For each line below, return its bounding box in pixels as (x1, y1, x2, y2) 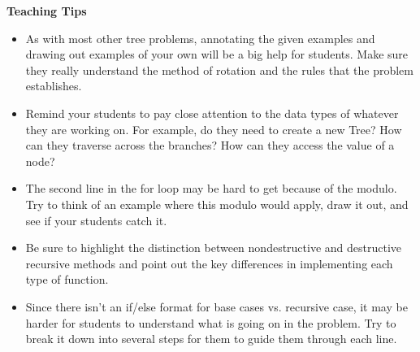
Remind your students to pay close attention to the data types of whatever (25, 104, 399, 121)
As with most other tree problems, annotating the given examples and (25, 29, 375, 46)
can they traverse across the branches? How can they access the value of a (25, 137, 395, 154)
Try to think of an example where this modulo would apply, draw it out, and (25, 195, 409, 212)
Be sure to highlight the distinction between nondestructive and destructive (25, 239, 402, 256)
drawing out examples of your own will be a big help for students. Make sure (25, 46, 409, 63)
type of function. (25, 271, 109, 288)
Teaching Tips (6, 2, 87, 19)
